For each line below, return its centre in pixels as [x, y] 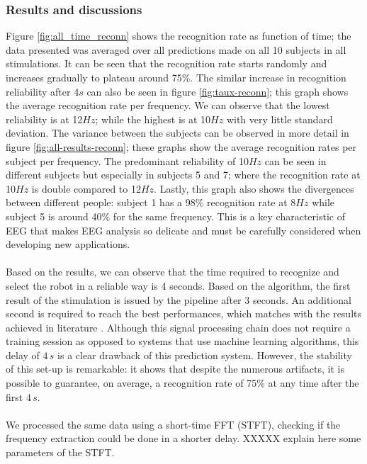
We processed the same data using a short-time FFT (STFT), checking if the [173, 424]
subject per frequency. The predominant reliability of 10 [127, 160]
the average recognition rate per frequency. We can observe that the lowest [168, 105]
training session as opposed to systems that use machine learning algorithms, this [182, 341]
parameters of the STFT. [60, 452]
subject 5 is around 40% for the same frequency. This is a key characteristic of [175, 216]
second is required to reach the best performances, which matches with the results [183, 313]
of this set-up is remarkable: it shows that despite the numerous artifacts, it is [175, 369]
